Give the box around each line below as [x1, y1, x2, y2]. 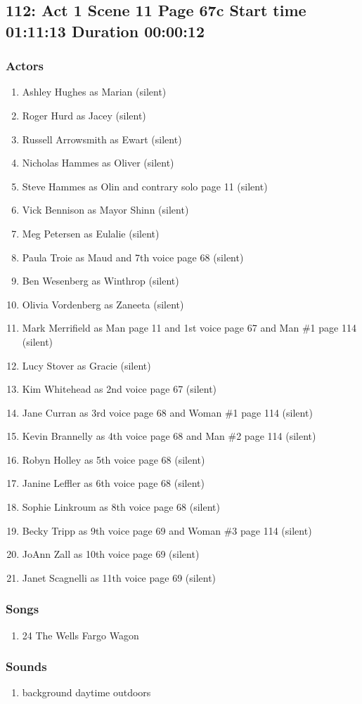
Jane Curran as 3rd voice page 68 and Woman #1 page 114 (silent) [22, 405, 313, 419]
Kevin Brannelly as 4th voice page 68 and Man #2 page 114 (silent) [22, 429, 316, 443]
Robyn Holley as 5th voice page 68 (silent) [22, 452, 205, 467]
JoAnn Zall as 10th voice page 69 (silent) [22, 547, 200, 561]
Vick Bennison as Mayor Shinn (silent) [22, 202, 189, 217]
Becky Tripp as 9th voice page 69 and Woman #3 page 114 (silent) [22, 523, 312, 537]
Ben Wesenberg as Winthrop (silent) [22, 273, 179, 288]
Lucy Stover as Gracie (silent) [22, 358, 151, 372]
